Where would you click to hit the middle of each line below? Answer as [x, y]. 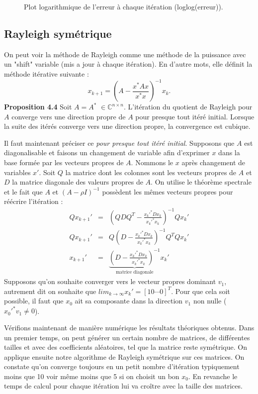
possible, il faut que [34, 301]
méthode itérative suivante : [46, 73]
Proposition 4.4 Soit [38, 107]
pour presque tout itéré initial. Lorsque [195, 116]
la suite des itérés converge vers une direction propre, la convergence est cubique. [127, 126]
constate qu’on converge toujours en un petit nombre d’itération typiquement [122, 366]
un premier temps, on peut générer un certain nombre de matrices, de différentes [127, 337]
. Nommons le [152, 162]
